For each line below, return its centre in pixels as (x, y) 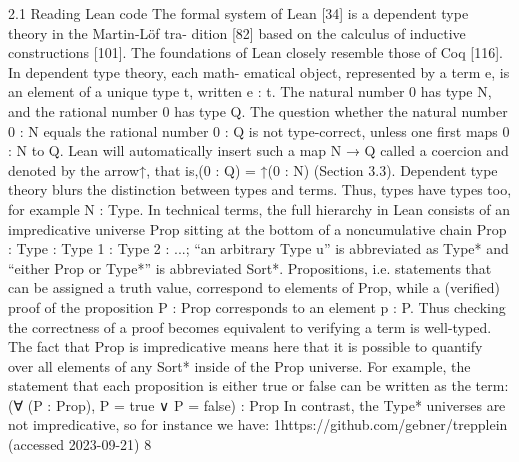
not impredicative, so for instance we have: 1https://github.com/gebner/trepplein (258, 424)
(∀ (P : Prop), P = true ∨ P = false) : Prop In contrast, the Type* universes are (257, 404)
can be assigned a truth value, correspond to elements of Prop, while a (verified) (254, 287)
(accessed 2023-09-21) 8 (80, 444)
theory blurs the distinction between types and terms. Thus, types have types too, (260, 189)
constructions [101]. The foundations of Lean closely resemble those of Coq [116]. (255, 52)
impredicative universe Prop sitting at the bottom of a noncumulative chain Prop (257, 228)
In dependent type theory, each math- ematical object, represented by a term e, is (259, 71)
